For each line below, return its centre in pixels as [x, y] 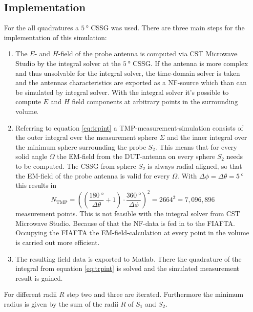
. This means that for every [196, 146]
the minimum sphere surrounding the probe [81, 146]
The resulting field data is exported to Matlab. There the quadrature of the [128, 258]
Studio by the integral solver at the [68, 63]
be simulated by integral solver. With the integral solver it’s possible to [122, 92]
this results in [36, 185]
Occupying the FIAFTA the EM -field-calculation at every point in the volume [132, 233]
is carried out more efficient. [57, 242]
